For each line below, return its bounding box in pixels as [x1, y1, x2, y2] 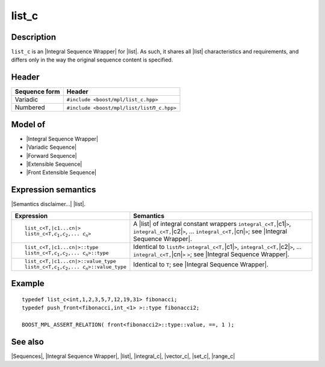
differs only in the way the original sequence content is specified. [11, 56, 173, 63]
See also [11, 336, 45, 347]
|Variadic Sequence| [26, 143, 77, 151]
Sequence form [14, 87, 60, 96]
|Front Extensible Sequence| [26, 169, 97, 176]
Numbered [14, 103, 45, 111]
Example [11, 278, 45, 289]
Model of [11, 119, 46, 130]
